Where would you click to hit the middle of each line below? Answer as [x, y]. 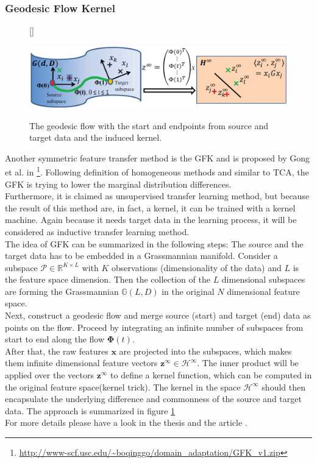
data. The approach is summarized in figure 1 [90, 410]
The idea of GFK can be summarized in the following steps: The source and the [154, 243]
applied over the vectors [49, 375]
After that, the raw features [57, 351]
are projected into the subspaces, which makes [205, 351]
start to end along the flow [55, 339]
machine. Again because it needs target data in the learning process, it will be [151, 220]
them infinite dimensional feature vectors [81, 363]
